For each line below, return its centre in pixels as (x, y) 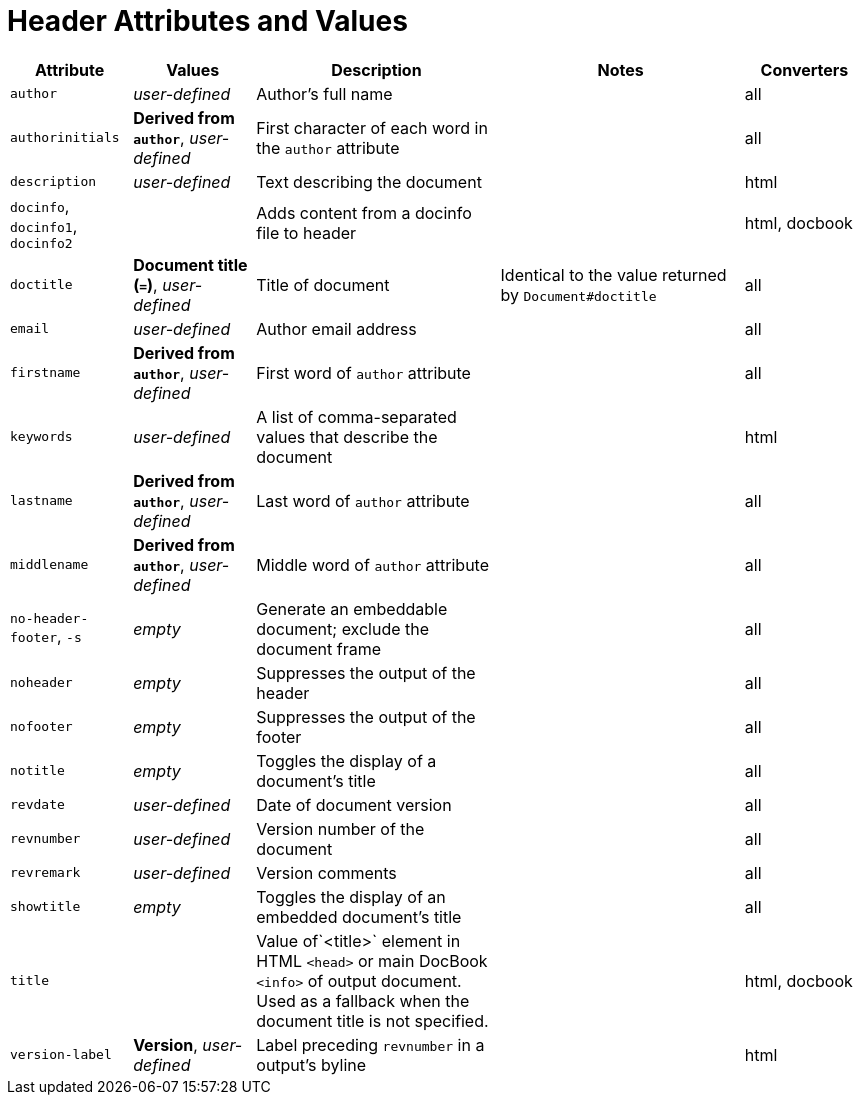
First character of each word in (372, 127)
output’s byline (311, 1064)
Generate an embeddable (352, 608)
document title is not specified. (372, 1020)
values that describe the (347, 436)
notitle (37, 771)
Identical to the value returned (613, 274)
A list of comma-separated (356, 416)
